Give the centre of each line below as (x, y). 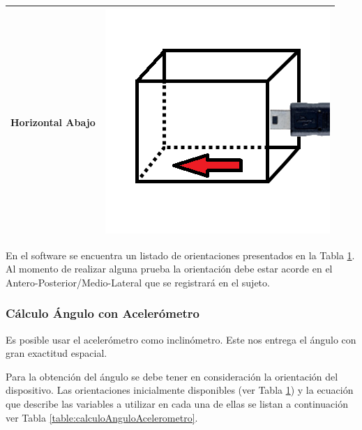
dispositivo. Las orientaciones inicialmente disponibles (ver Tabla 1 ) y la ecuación (180, 390)
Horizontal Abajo (53, 122)
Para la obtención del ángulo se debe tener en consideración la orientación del (172, 376)
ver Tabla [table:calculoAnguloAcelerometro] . (102, 417)
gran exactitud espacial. (56, 353)
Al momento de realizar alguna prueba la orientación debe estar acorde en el (169, 269)
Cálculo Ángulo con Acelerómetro (103, 313)
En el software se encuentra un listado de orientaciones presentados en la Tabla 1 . (180, 255)
